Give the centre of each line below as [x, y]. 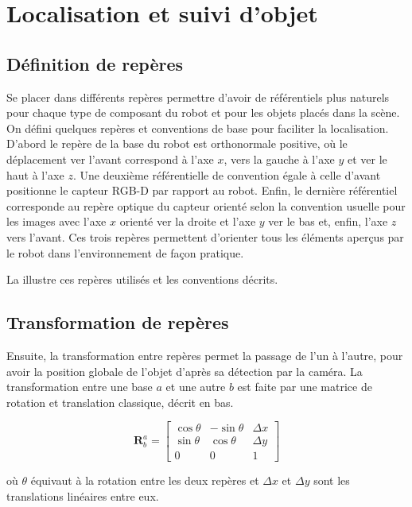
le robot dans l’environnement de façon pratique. [125, 252]
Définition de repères [95, 63]
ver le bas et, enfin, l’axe [328, 221]
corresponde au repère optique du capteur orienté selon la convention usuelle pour [206, 205]
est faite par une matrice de [305, 387]
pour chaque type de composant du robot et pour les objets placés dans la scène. [203, 112]
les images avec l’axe [56, 221]
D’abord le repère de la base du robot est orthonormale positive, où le [177, 143]
